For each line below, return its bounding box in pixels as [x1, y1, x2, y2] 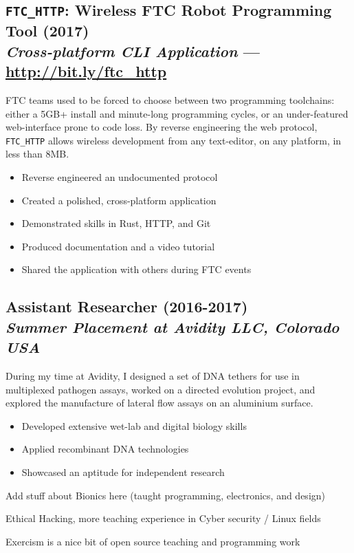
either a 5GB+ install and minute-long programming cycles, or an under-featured [5, 106, 349, 120]
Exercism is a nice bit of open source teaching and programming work [5, 534, 300, 548]
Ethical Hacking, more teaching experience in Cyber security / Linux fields [5, 511, 321, 525]
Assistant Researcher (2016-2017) [5, 296, 248, 317]
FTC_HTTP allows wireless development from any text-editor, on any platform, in [5, 133, 342, 147]
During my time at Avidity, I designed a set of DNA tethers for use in [5, 368, 300, 382]
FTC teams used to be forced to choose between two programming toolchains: [5, 92, 335, 107]
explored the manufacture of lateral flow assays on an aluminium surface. [5, 395, 313, 410]
